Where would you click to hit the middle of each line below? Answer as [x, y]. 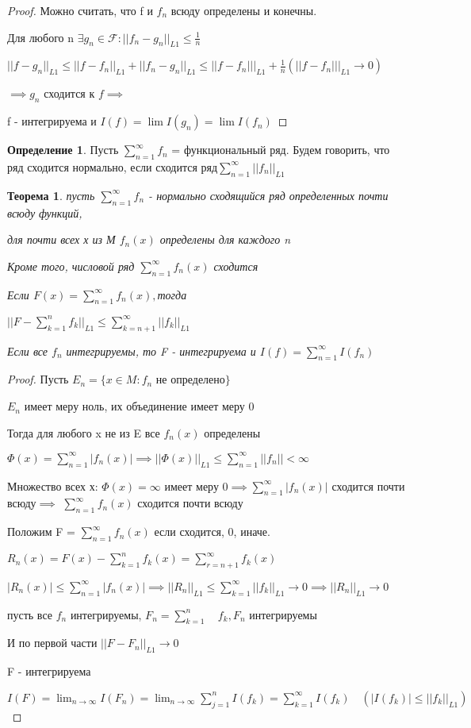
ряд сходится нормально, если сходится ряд [113, 166]
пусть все [30, 614]
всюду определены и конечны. [244, 10]
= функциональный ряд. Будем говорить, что [281, 150]
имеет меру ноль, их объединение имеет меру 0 [139, 406]
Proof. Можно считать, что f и [80, 10]
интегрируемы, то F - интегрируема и [161, 351]
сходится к [69, 93]
